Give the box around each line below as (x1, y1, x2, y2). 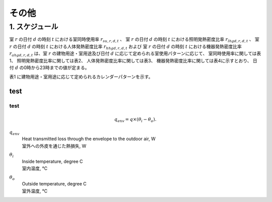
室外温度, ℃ (22, 188, 48, 194)
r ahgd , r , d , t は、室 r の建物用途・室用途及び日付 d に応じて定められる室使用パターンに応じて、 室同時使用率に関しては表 (9, 50, 261, 57)
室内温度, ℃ (22, 165, 48, 171)
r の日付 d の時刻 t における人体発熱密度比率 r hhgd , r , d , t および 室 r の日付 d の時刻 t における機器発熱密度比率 (9, 43, 242, 50)
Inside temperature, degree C (22, 158, 83, 164)
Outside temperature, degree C (22, 181, 87, 187)
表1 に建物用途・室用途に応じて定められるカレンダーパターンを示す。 (9, 74, 153, 80)
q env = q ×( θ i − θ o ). (114, 116, 157, 123)
